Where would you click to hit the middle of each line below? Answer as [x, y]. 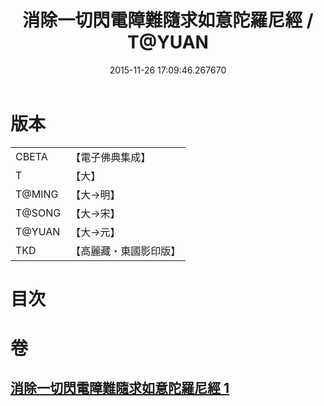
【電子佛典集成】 [111, 157]
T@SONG [38, 213]
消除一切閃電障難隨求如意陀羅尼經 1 [120, 388]
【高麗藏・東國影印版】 [126, 251]
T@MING [37, 194]
